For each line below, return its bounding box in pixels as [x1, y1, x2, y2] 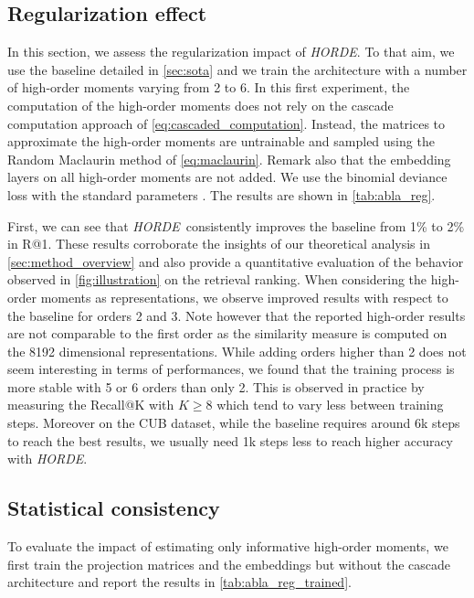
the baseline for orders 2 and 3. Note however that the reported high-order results [7, 305, 466, 325]
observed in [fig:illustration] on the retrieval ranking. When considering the [7, 270, 427, 289]
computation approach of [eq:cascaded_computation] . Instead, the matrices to [7, 113, 446, 133]
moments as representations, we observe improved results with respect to [40, 287, 448, 306]
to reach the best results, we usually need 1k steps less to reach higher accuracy [7, 431, 454, 450]
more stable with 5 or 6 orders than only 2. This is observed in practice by [7, 377, 425, 396]
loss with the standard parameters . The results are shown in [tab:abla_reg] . [7, 185, 436, 204]
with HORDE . [7, 449, 88, 468]
